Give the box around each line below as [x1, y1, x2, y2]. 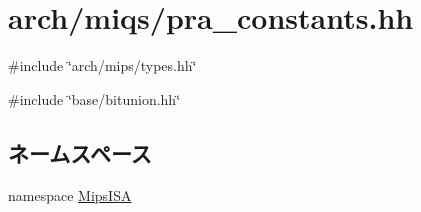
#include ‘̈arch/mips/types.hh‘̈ [8, 55, 197, 76]
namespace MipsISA [8, 184, 132, 205]
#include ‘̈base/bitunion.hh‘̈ [8, 88, 181, 109]
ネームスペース [8, 137, 152, 168]
